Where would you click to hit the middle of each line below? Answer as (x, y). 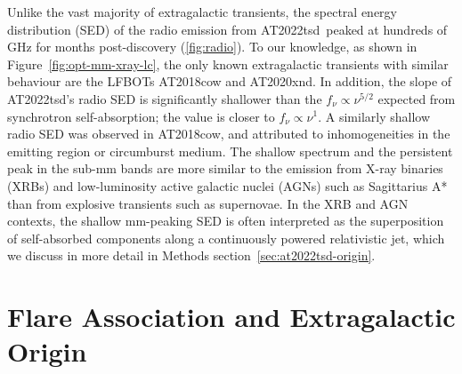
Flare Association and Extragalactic (231, 317)
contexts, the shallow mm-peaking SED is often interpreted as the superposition (226, 221)
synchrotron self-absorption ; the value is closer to (141, 116)
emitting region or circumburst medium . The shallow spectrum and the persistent (230, 151)
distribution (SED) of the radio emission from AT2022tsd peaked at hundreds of (227, 29)
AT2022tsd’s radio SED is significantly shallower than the (165, 98)
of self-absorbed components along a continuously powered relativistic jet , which (226, 238)
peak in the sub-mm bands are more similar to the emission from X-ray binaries (225, 168)
